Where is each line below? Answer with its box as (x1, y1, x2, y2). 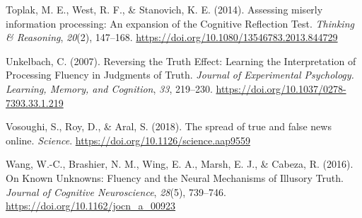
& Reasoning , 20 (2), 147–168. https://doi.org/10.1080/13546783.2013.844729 (6, 30, 338, 45)
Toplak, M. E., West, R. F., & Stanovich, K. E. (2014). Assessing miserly (6, 2, 323, 16)
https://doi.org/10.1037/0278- (216, 81, 346, 96)
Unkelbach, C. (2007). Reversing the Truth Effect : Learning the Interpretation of (6, 53, 356, 68)
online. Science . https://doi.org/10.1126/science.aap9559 (6, 132, 250, 147)
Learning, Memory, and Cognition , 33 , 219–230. (6, 81, 213, 96)
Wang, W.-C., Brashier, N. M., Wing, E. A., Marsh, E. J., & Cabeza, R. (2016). (6, 156, 354, 171)
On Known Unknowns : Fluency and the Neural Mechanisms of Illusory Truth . (6, 170, 344, 185)
